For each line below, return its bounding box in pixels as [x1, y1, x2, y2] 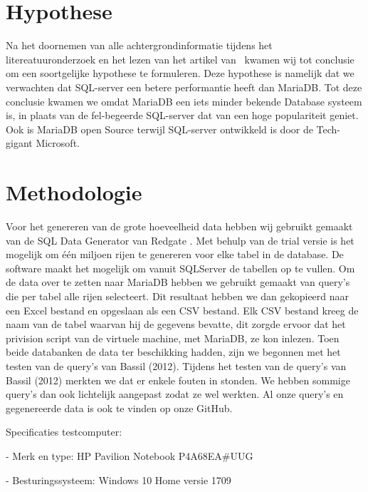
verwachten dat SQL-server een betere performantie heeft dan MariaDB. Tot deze [6, 79, 362, 94]
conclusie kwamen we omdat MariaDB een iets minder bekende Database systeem [6, 93, 362, 108]
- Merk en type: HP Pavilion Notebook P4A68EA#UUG [6, 448, 253, 463]
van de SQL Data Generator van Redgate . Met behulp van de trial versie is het [6, 232, 354, 247]
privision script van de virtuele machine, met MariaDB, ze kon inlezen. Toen [6, 330, 340, 345]
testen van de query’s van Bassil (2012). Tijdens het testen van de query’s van [6, 358, 347, 373]
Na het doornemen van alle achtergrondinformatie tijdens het [6, 38, 273, 53]
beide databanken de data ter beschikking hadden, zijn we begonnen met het [6, 344, 341, 359]
